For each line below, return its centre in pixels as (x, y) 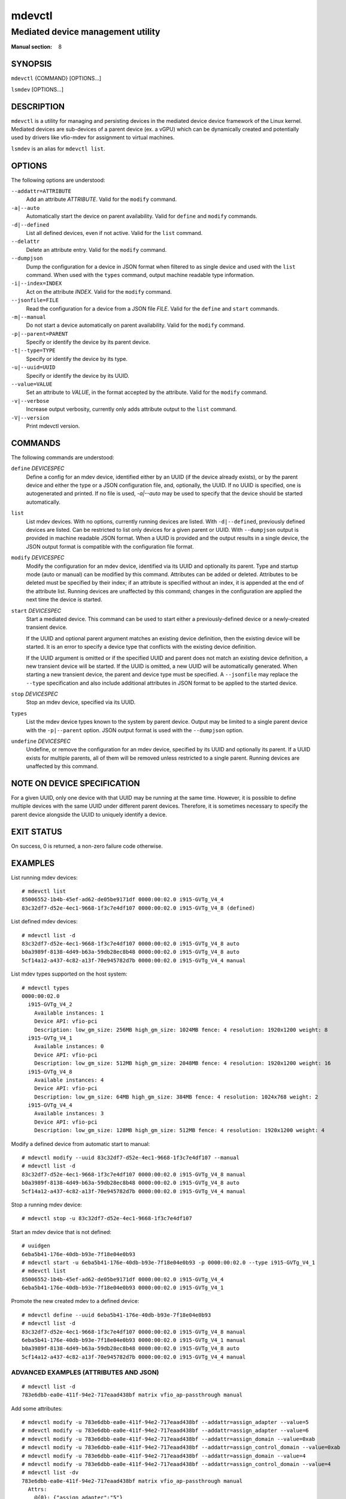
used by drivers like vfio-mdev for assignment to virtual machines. (93, 137)
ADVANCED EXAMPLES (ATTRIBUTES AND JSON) (85, 1372)
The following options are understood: (58, 180)
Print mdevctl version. (53, 426)
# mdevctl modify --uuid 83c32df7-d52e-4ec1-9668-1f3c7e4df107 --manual (130, 1158)
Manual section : (32, 47)
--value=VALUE (32, 384)
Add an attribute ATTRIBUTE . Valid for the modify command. (101, 199)
